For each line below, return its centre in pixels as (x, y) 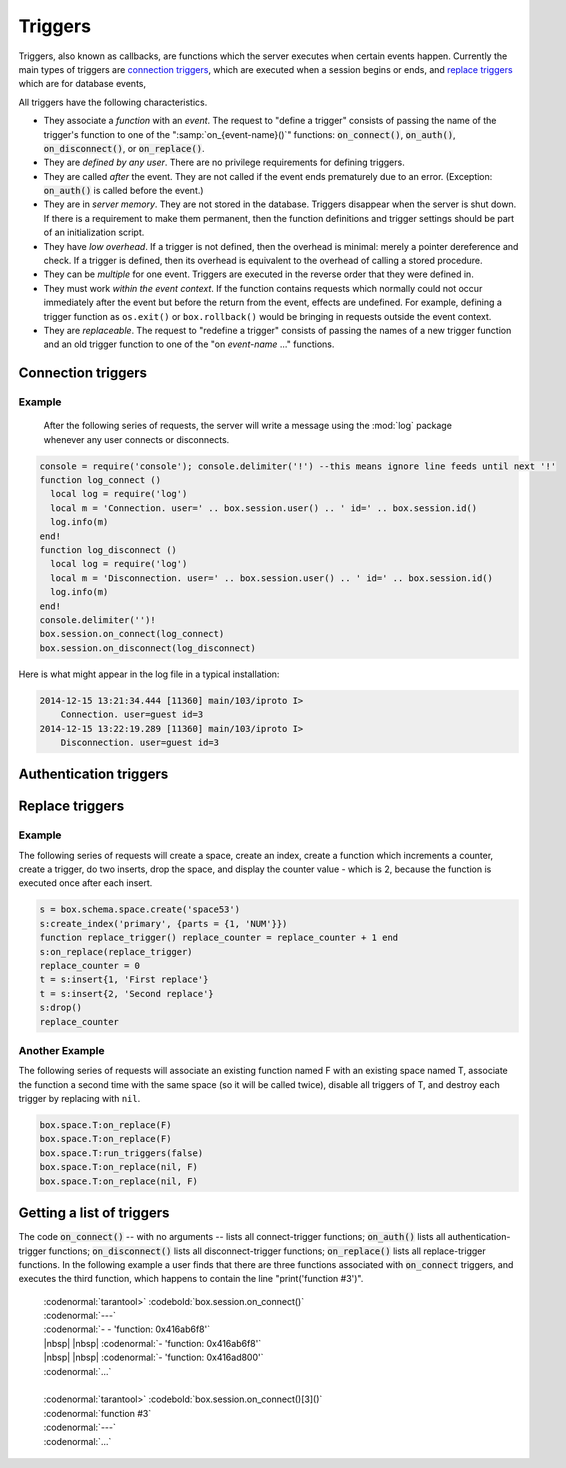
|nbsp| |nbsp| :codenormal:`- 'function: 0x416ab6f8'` (152, 1343)
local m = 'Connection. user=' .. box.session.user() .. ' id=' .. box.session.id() (264, 508)
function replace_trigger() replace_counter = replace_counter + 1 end (219, 938)
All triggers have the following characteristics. (113, 102)
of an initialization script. (94, 232)
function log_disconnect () (108, 550)
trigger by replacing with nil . (79, 1099)
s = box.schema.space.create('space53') (139, 909)
